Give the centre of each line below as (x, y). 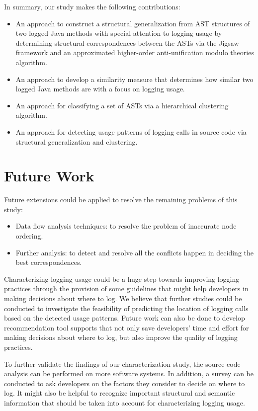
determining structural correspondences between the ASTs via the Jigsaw (127, 42)
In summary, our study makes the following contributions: (92, 6)
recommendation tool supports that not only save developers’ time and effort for (127, 327)
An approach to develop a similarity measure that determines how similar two (134, 79)
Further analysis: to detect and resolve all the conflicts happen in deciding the (134, 252)
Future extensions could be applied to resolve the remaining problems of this (121, 200)
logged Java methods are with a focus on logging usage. (100, 89)
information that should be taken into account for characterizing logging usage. (125, 402)
